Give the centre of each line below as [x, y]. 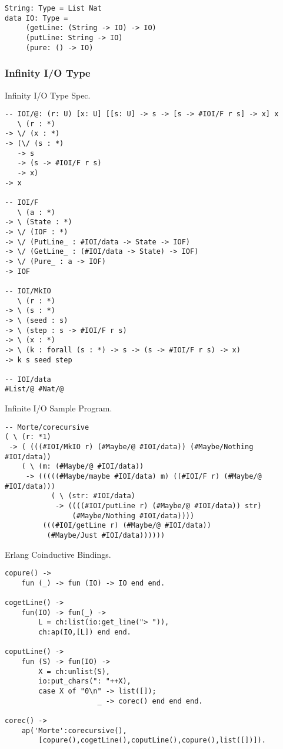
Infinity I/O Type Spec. [48, 95]
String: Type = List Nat [53, 8]
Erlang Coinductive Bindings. [58, 554]
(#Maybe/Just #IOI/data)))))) [106, 535]
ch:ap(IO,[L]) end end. [85, 632]
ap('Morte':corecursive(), [74, 730]
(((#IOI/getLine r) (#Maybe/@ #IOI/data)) [127, 526]
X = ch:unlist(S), [74, 671]
